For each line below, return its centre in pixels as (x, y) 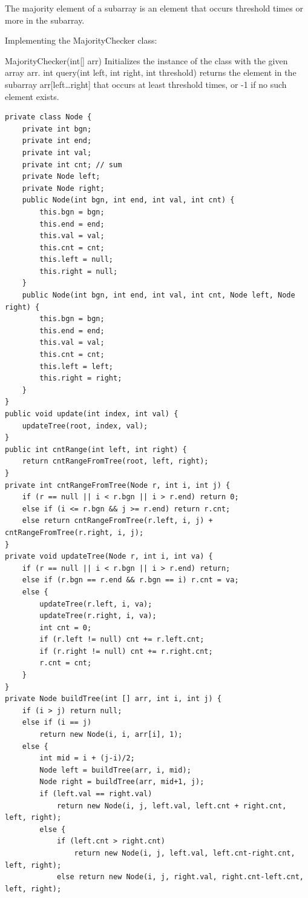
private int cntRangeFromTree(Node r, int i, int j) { (118, 485)
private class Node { (48, 117)
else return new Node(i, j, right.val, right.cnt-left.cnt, (180, 877)
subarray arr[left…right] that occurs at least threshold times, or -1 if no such (146, 84)
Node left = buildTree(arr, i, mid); (115, 770)
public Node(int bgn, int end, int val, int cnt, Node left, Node (159, 295)
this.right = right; (81, 378)
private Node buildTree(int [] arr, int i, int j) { (113, 699)
